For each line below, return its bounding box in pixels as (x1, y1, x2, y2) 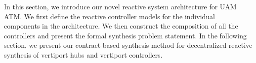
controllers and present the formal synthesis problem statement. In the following (4, 30, 247, 40)
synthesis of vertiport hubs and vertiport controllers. (4, 49, 163, 60)
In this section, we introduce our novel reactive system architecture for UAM (4, 1, 237, 11)
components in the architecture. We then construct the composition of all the (4, 21, 238, 31)
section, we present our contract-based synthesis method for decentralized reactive (4, 40, 253, 50)
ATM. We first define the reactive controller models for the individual (4, 11, 215, 21)
